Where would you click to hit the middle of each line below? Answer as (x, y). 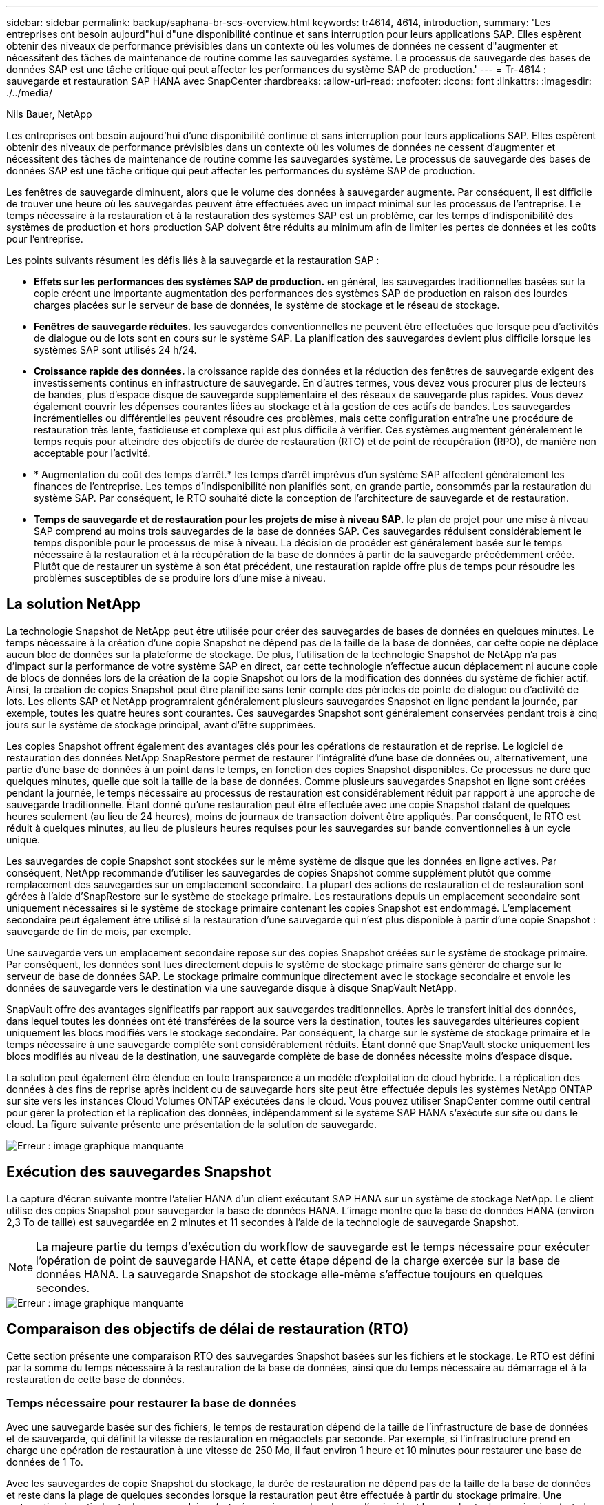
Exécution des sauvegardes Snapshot (139, 1172)
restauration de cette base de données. (96, 1379)
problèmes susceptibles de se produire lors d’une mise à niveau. (180, 578)
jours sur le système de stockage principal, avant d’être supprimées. (161, 724)
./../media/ (29, 93)
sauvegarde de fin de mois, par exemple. (99, 931)
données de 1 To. (45, 1462)
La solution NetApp (74, 604)
